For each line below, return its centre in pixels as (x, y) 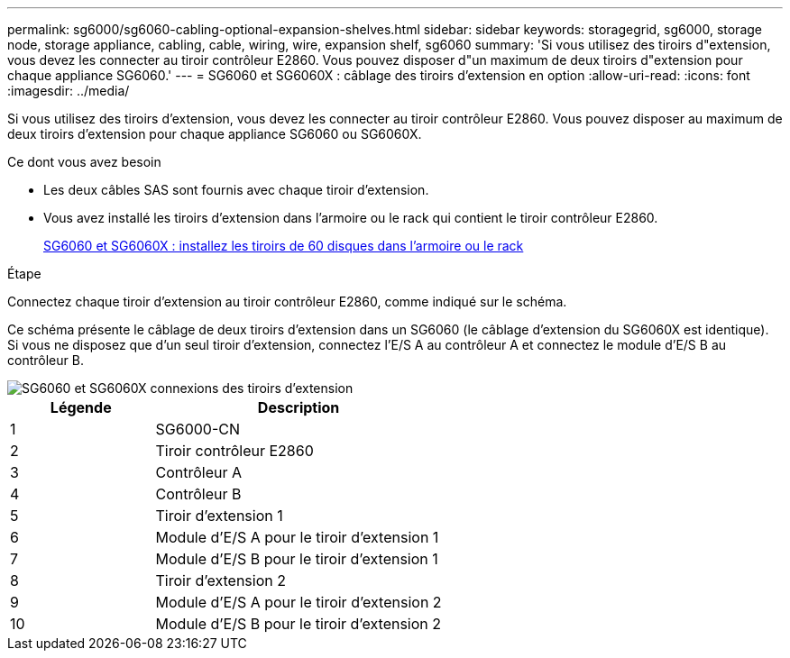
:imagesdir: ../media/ (69, 91)
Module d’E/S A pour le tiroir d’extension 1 (297, 537)
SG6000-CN (198, 429)
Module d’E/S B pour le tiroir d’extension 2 (299, 624)
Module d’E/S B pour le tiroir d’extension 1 (297, 559)
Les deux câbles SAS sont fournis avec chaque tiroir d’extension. (236, 190)
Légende (81, 407)
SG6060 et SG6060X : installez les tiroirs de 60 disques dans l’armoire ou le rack (284, 246)
